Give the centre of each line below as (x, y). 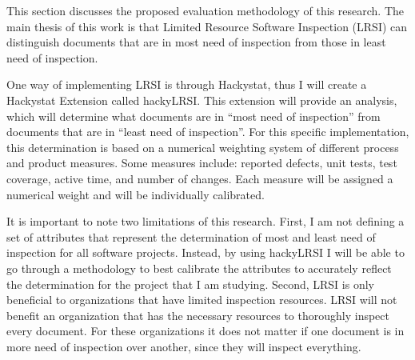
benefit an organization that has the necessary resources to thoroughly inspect (198, 315)
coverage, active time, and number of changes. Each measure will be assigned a (200, 178)
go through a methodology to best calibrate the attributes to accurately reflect (199, 268)
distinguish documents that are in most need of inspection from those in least (196, 42)
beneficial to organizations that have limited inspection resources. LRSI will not (202, 300)
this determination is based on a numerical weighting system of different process (203, 147)
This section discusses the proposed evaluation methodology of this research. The (205, 10)
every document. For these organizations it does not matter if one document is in (206, 331)
